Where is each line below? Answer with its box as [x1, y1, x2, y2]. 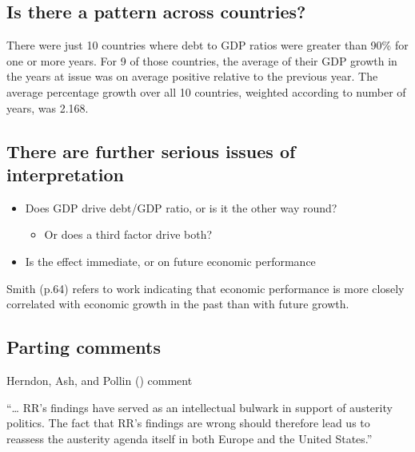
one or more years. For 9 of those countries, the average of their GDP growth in [6, 52, 397, 69]
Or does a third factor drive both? [44, 226, 213, 243]
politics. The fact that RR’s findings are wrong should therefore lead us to [6, 414, 370, 431]
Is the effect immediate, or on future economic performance [25, 252, 316, 269]
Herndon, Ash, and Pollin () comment [6, 371, 193, 388]
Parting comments [6, 335, 161, 359]
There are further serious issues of [6, 138, 296, 163]
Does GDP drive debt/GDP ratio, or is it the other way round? [25, 199, 337, 216]
